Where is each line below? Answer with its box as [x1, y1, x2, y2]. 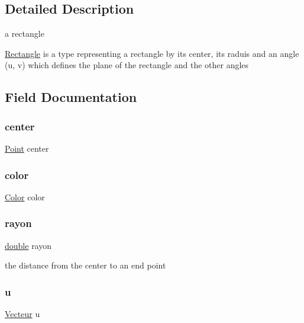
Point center [5, 142, 49, 154]
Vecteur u [5, 308, 40, 320]
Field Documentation [5, 88, 137, 106]
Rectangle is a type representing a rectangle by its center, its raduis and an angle [5, 47, 299, 59]
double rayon [5, 239, 52, 251]
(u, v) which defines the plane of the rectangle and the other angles [5, 59, 249, 71]
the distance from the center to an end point [5, 259, 166, 271]
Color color [5, 190, 45, 203]
